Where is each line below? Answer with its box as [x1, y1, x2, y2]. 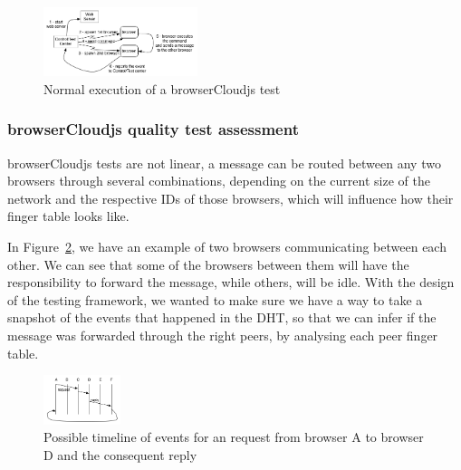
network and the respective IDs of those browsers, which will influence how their [7, 188, 454, 207]
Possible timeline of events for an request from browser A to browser [43, 427, 424, 446]
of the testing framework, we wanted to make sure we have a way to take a [7, 290, 423, 309]
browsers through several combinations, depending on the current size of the [7, 171, 430, 190]
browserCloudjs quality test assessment [7, 118, 299, 140]
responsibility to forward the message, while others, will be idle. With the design [7, 273, 455, 292]
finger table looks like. [7, 206, 130, 225]
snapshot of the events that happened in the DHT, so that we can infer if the [7, 308, 437, 327]
